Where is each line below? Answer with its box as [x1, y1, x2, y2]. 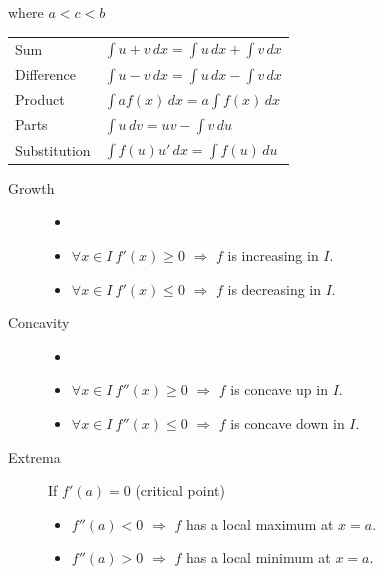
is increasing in [227, 245, 319, 266]
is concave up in [230, 379, 328, 400]
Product [15, 89, 65, 110]
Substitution [15, 139, 91, 160]
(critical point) [135, 480, 225, 501]
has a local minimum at [185, 547, 331, 568]
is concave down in [230, 413, 345, 433]
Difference [15, 63, 76, 84]
